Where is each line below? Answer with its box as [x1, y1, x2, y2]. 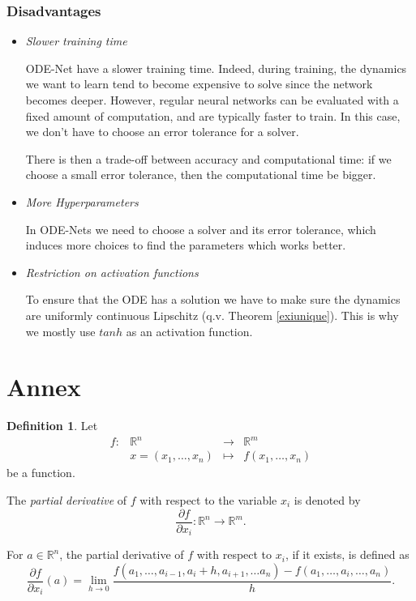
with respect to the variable [139, 492, 277, 508]
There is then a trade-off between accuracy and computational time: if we [25, 150, 392, 167]
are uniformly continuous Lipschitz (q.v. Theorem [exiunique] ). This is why [25, 306, 399, 323]
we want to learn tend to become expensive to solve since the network [25, 75, 373, 92]
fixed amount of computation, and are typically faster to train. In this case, [25, 107, 401, 124]
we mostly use [25, 322, 96, 339]
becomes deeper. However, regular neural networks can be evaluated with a [25, 92, 399, 108]
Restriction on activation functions [25, 263, 199, 280]
